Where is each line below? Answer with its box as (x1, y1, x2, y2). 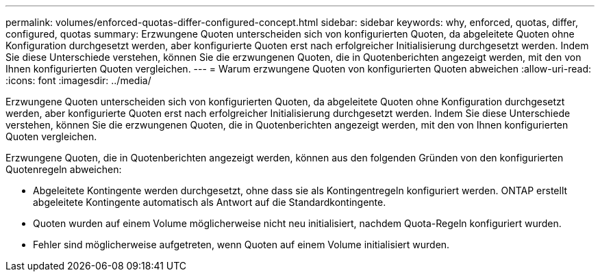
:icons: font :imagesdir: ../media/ (5, 75, 151, 86)
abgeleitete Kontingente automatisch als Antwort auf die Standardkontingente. (33, 196, 386, 208)
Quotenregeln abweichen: (5, 163, 122, 175)
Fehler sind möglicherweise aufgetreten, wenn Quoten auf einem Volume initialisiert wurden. (33, 239, 450, 250)
